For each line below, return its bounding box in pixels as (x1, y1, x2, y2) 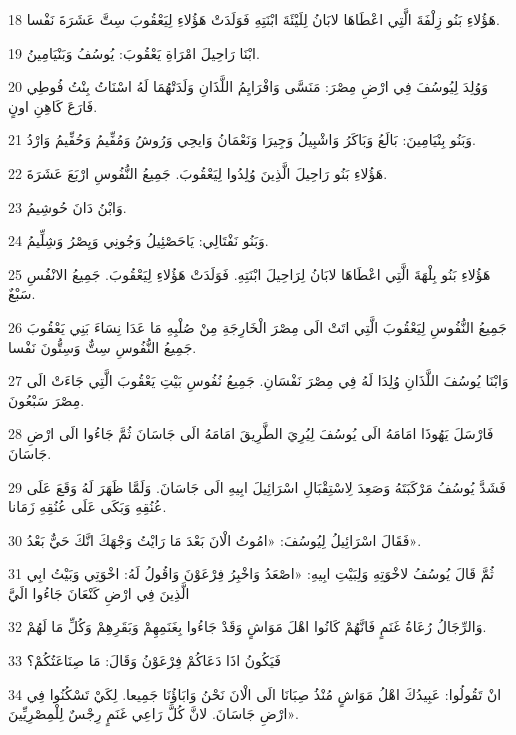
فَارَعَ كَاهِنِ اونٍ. (8, 95, 98, 116)
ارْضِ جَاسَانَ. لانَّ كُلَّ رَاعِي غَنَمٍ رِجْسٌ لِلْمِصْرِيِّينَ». (8, 703, 299, 724)
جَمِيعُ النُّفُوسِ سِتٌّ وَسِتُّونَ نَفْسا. (8, 336, 197, 357)
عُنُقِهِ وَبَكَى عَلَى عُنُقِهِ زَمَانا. (8, 496, 167, 517)
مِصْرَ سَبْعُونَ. (8, 389, 85, 410)
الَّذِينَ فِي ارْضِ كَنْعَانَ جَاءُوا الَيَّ (8, 582, 190, 603)
